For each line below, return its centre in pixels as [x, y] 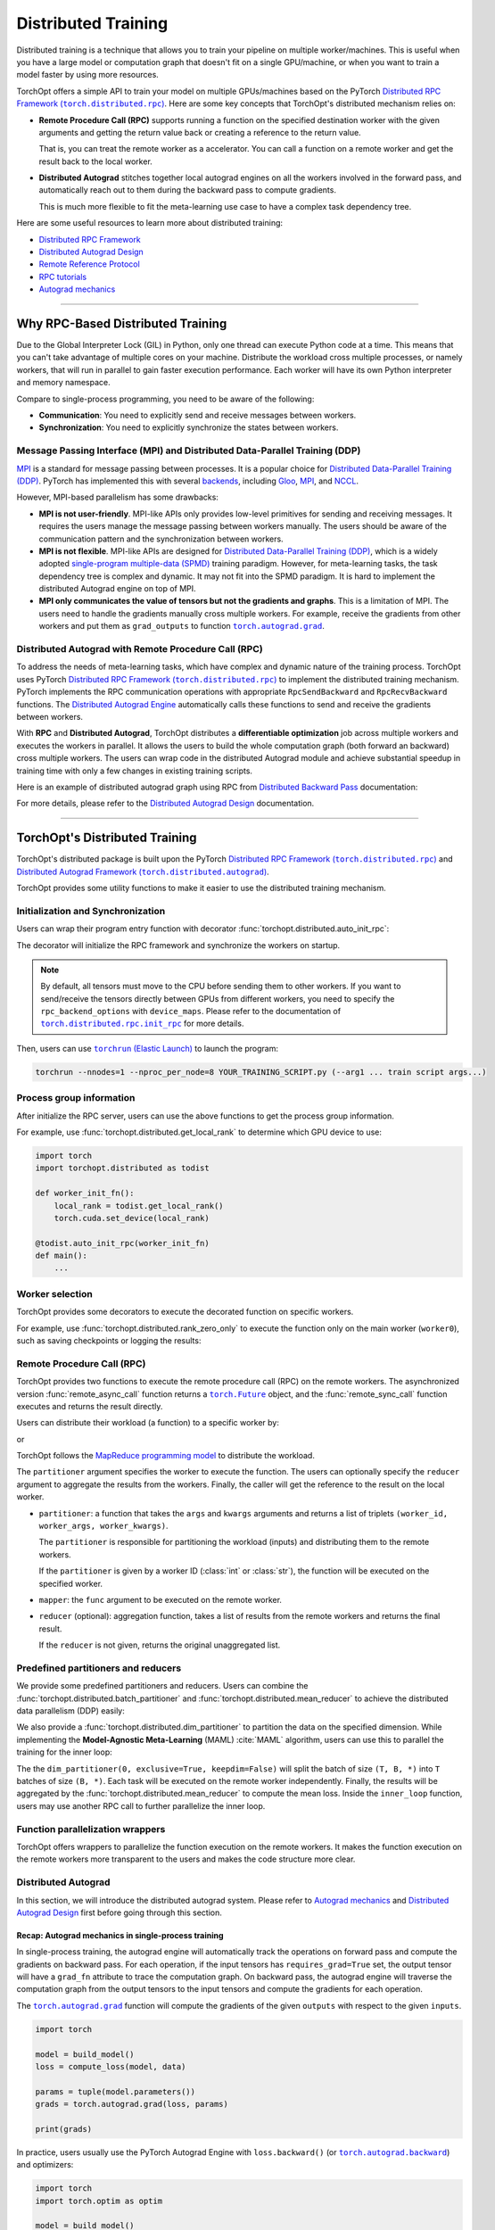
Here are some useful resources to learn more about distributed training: [150, 223]
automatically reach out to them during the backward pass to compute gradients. [187, 190]
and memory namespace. [63, 383]
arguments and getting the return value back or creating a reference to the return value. [200, 132]
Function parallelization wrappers [91, 1829]
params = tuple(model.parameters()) [115, 2091]
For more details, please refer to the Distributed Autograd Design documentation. [165, 804]
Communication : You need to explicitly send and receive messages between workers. [198, 416]
